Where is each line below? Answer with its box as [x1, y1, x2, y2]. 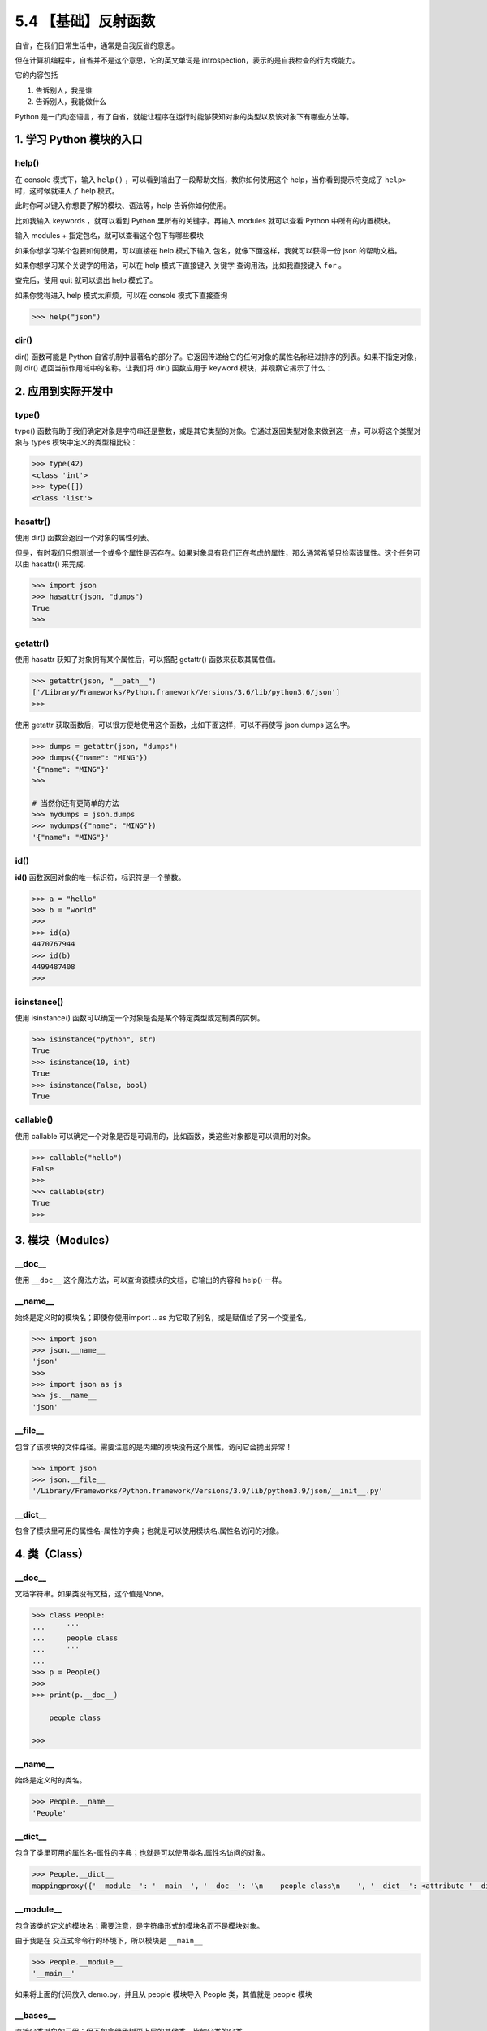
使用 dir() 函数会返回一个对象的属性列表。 [15, 533, 154, 543]
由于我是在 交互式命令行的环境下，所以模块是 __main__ [15, 1935, 203, 1945]
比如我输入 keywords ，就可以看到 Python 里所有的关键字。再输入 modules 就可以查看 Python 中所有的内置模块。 [15, 215, 395, 225]
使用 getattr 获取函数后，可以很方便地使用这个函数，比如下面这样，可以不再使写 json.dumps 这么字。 [15, 720, 355, 730]
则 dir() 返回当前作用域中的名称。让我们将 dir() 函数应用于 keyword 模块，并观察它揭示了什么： [15, 362, 333, 373]
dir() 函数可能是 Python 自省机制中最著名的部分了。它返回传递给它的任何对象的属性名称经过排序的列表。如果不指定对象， [15, 352, 421, 362]
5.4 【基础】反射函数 [15, 12, 156, 30]
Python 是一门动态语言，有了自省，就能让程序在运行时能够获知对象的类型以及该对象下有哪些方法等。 [15, 111, 354, 121]
